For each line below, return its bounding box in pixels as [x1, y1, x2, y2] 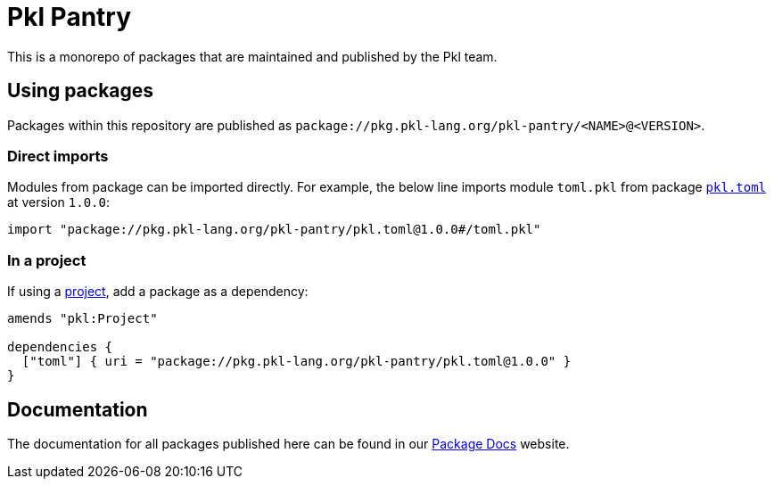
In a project [7, 251, 86, 269]
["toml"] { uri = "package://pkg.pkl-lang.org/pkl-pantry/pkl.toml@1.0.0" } [21, 354, 572, 369]
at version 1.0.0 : [7, 194, 110, 210]
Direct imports [7, 146, 109, 165]
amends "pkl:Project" [7, 311, 158, 326]
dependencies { [7, 340, 113, 355]
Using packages [7, 79, 154, 103]
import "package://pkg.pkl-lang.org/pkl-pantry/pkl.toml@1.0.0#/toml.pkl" [7, 222, 541, 237]
